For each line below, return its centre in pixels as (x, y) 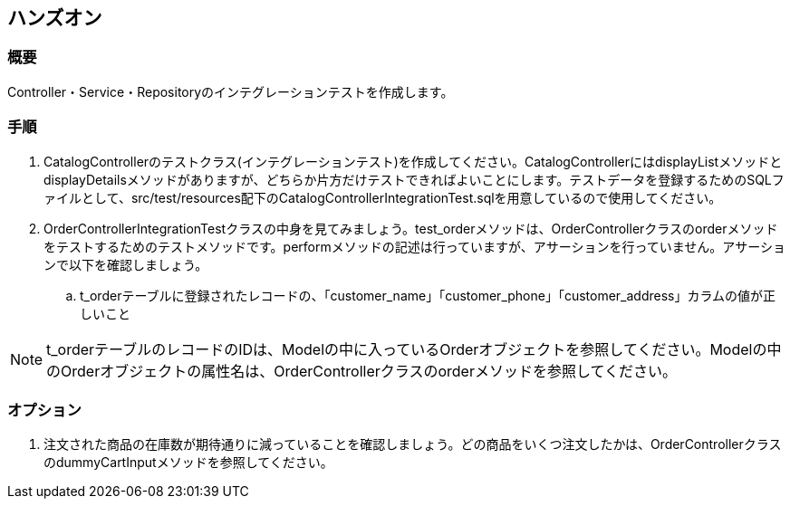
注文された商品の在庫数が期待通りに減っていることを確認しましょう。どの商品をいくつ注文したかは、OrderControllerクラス (413, 444)
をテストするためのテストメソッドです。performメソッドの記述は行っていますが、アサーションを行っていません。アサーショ (415, 246)
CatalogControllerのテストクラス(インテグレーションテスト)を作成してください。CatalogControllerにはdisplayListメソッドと (413, 161)
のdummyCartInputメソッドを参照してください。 (188, 463)
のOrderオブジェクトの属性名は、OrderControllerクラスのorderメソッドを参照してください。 (361, 371)
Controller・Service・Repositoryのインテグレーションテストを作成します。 (231, 91)
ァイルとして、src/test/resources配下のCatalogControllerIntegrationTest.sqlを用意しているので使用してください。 (383, 197)
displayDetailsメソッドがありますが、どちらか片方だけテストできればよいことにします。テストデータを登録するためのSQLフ (414, 179)
